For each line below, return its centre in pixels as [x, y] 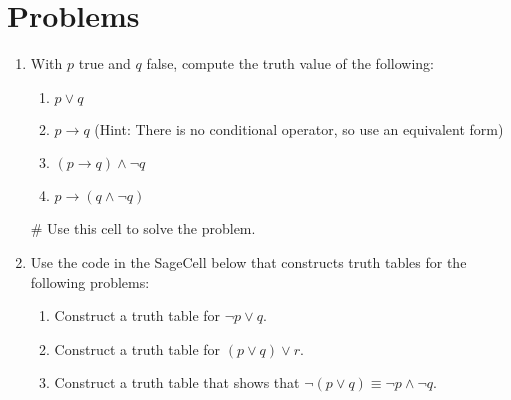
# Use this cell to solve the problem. [143, 228]
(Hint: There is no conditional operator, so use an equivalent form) [299, 128]
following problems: [90, 281]
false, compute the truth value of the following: [290, 63]
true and [104, 63]
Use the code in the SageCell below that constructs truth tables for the [248, 261]
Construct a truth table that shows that [177, 382]
